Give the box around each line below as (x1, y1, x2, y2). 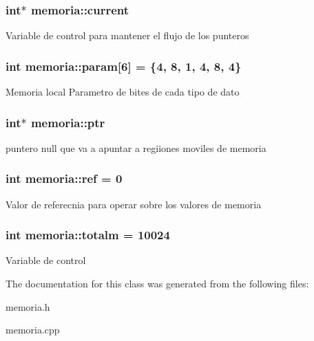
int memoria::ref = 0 (6, 170, 123, 187)
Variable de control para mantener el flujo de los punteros (6, 28, 249, 43)
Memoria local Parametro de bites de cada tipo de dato (6, 85, 240, 99)
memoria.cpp (6, 322, 60, 337)
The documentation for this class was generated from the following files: (6, 276, 309, 291)
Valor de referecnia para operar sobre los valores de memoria (6, 197, 262, 211)
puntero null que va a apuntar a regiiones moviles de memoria (6, 140, 266, 155)
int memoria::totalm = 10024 (6, 226, 170, 243)
